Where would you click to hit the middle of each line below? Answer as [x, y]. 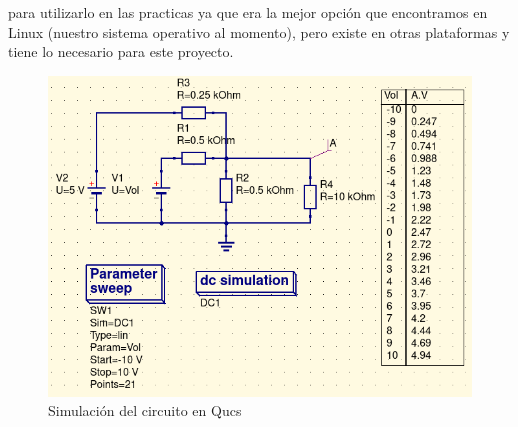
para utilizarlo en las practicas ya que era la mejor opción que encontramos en [248, 12]
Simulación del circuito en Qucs [145, 410]
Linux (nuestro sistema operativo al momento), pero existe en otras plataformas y [259, 31]
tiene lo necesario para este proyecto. [121, 51]
